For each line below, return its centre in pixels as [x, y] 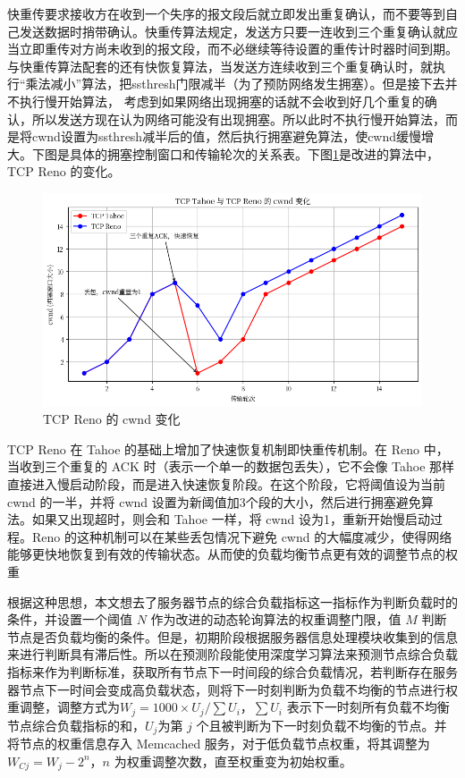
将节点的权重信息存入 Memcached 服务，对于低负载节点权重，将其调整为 [219, 744]
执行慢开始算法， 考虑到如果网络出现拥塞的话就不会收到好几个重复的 [222, 101]
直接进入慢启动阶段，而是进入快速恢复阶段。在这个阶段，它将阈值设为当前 [226, 484]
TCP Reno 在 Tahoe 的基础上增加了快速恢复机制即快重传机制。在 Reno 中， [228, 448]
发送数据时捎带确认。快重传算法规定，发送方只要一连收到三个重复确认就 [232, 31]
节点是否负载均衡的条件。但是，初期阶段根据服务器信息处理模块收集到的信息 [232, 636]
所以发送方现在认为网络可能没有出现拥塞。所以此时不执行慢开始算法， [238, 118]
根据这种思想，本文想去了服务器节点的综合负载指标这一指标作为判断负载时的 [232, 601]
